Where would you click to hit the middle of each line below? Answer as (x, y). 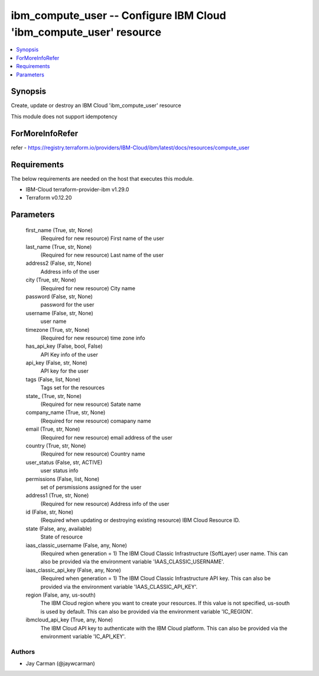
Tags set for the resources (73, 387)
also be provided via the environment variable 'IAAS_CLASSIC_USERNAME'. (132, 562)
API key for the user (64, 371)
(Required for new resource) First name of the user (102, 238)
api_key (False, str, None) (57, 363)
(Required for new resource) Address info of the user (105, 504)
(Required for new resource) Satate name (91, 404)
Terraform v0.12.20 (49, 198)
